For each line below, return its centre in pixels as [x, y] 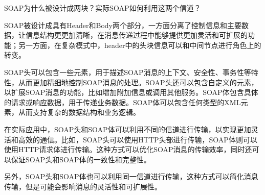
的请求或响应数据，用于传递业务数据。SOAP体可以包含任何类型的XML [123, 102]
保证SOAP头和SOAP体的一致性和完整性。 [81, 159]
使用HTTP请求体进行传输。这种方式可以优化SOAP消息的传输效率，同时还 [128, 149]
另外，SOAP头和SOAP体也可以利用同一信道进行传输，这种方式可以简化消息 [131, 176]
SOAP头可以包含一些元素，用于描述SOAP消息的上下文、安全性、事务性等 [128, 72]
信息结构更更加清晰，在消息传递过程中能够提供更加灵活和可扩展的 [136, 35]
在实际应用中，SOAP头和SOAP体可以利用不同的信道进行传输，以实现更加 [128, 129]
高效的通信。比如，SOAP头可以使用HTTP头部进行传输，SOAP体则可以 [138, 139]
